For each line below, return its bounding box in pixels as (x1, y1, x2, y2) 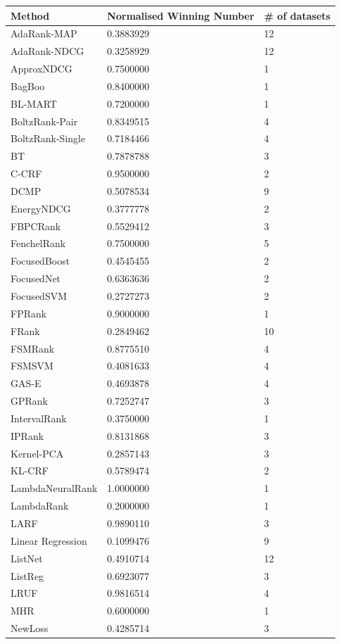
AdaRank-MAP (11, 26, 77, 41)
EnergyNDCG (11, 201, 71, 215)
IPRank (11, 428, 44, 443)
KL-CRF (11, 463, 49, 478)
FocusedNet (11, 271, 61, 286)
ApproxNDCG (11, 61, 72, 76)
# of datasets (264, 8, 330, 23)
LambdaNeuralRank (11, 481, 98, 495)
